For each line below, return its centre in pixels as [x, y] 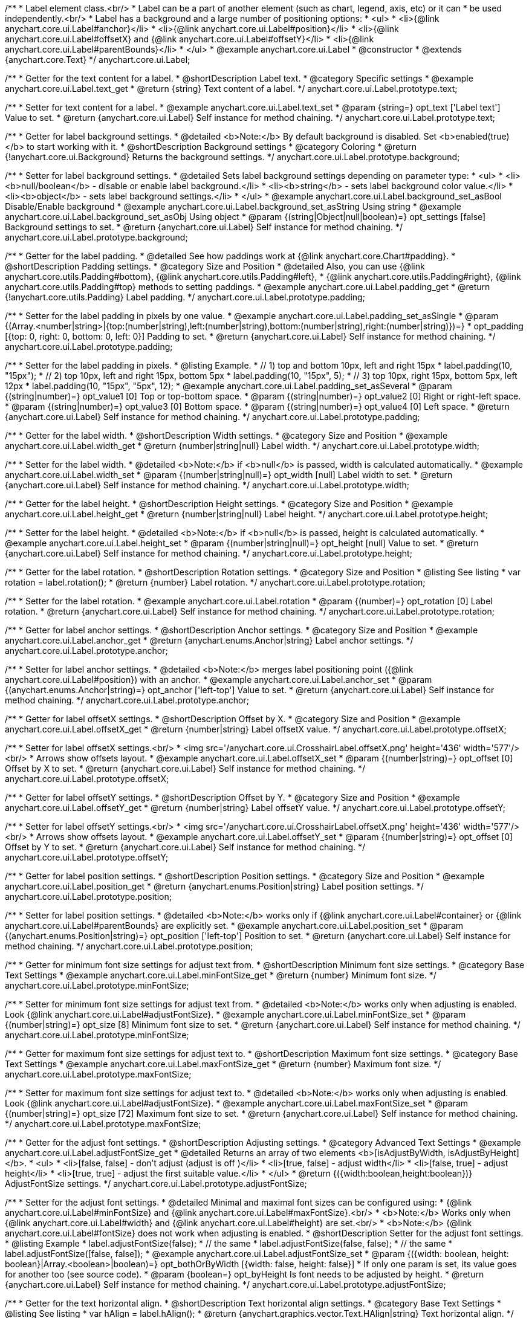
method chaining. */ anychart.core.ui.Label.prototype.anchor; [127, 700]
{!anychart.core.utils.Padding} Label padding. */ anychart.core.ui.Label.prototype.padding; [185, 297]
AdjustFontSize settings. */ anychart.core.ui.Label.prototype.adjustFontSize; [156, 1184]
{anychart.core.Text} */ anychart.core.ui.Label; [98, 60]
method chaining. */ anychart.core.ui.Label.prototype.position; [129, 946]
